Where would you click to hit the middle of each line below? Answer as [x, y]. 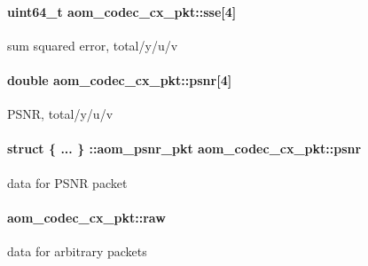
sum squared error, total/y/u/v [93, 45]
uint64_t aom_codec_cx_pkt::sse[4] [122, 11]
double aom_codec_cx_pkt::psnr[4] [120, 79]
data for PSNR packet [67, 182]
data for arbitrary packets [77, 250]
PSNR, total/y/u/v [60, 114]
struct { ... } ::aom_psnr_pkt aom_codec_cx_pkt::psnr [184, 149]
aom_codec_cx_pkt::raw [86, 217]
